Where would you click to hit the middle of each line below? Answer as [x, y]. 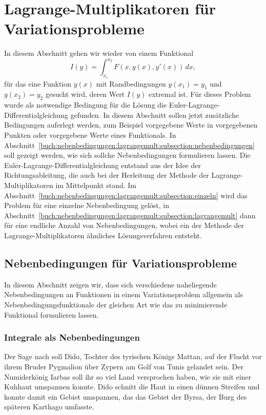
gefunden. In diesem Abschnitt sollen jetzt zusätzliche [155, 115]
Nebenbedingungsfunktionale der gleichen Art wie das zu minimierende [116, 304]
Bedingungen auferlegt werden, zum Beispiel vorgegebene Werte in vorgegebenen [131, 125]
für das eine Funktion [38, 83]
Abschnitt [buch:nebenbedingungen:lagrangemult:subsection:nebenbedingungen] [129, 145]
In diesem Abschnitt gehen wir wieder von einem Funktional [99, 53]
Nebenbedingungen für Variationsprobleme [121, 263]
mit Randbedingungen [131, 83]
